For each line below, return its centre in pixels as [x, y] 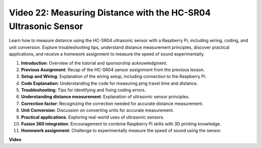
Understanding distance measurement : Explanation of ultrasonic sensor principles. [105, 97]
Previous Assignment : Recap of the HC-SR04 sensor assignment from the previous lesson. [113, 70]
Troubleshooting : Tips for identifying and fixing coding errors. [83, 90]
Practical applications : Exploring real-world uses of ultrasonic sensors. [93, 117]
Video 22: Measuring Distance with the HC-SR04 [110, 13]
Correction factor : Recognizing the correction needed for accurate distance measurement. [112, 104]
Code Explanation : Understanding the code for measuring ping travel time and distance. [110, 83]
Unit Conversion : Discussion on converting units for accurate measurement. [98, 110]
